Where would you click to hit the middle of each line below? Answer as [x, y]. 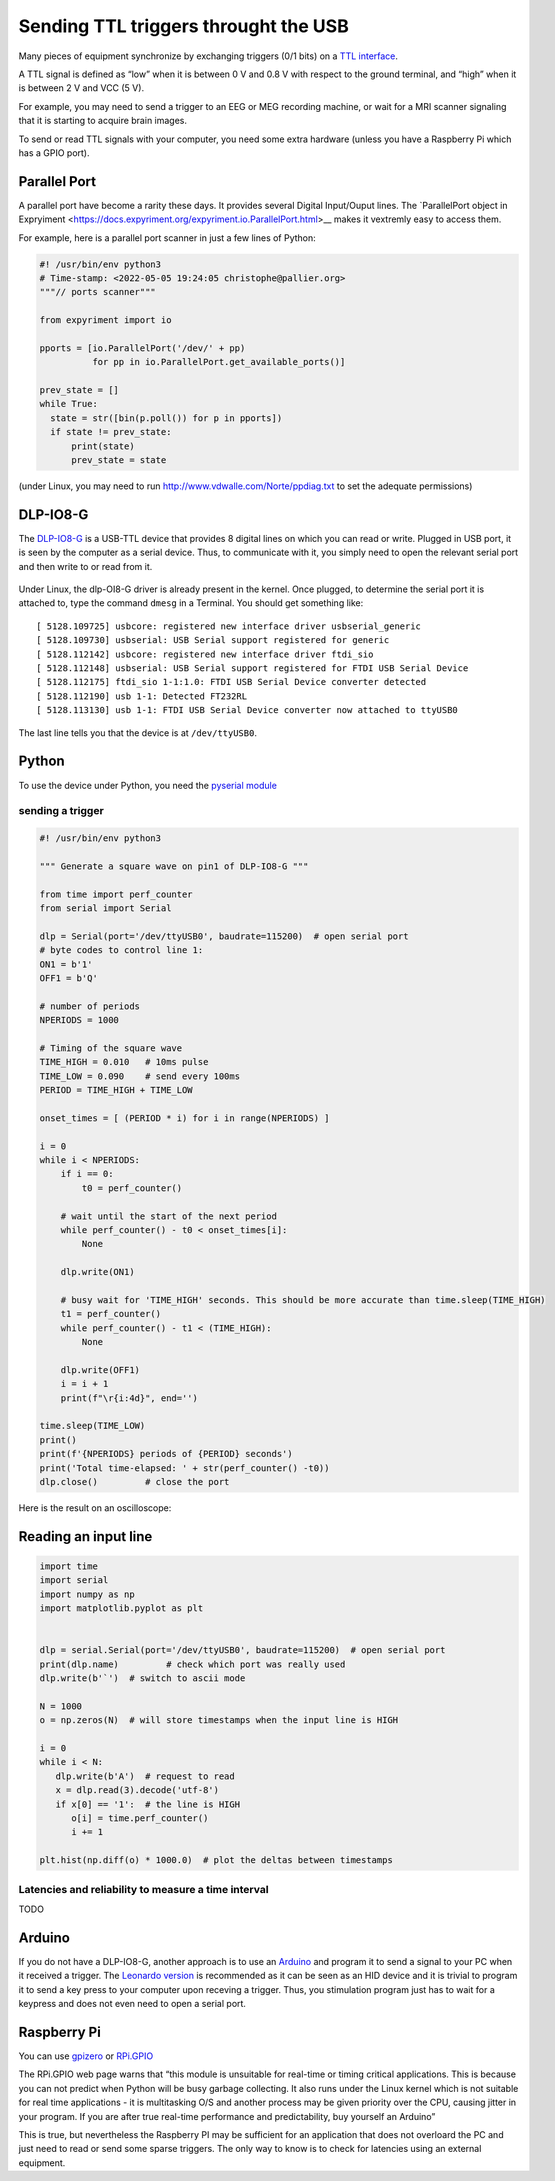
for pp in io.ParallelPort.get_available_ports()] [218, 362]
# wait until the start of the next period [168, 1216]
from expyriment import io [105, 320]
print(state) [103, 446]
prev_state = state [119, 460]
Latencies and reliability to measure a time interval [143, 1889]
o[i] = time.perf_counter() [140, 1818]
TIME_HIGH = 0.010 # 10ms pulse [124, 1062]
